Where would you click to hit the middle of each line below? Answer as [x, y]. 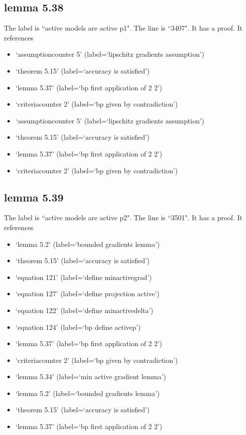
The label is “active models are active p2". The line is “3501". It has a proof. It [123, 217]
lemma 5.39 [34, 197]
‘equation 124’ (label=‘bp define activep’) [78, 327]
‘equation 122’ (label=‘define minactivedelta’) [85, 310]
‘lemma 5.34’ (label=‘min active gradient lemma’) [91, 376]
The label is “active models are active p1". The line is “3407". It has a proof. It [123, 28]
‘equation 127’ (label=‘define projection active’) [88, 294]
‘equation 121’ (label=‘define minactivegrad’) [84, 277]
